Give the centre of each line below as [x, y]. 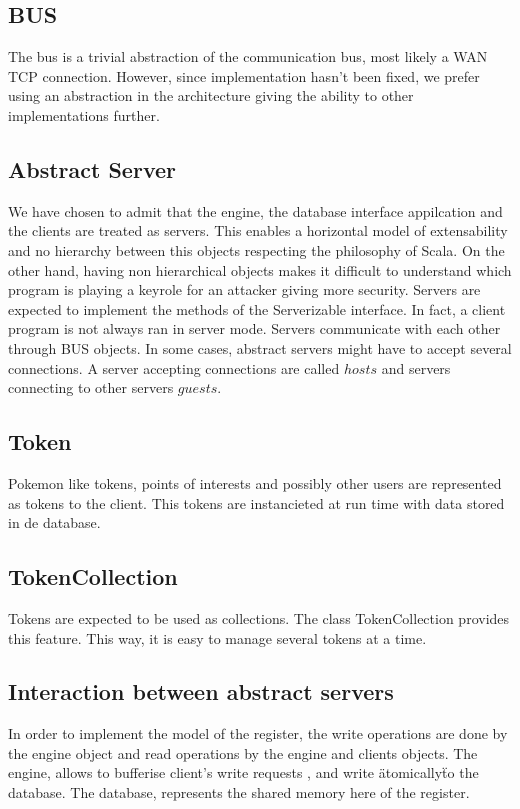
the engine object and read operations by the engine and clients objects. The [243, 752]
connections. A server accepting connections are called [174, 367]
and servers [416, 367]
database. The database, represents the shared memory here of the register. [239, 792]
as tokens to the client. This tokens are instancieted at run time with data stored [256, 502]
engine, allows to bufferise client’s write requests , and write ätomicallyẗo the [243, 772]
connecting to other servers [91, 387]
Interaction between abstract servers [201, 691]
